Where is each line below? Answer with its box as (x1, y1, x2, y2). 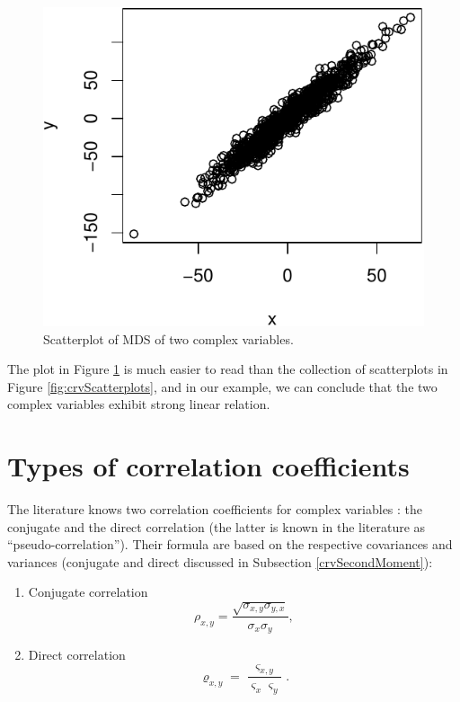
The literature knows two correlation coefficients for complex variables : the (7, 500, 423, 519)
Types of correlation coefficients (7, 448, 410, 484)
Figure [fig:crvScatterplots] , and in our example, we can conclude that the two (7, 377, 438, 395)
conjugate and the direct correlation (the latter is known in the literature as (7, 517, 426, 536)
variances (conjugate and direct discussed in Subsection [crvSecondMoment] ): (7, 552, 433, 571)
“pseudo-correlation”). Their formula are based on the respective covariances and (7, 535, 453, 554)
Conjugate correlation (28, 582, 148, 601)
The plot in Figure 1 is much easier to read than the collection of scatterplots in (7, 360, 448, 378)
